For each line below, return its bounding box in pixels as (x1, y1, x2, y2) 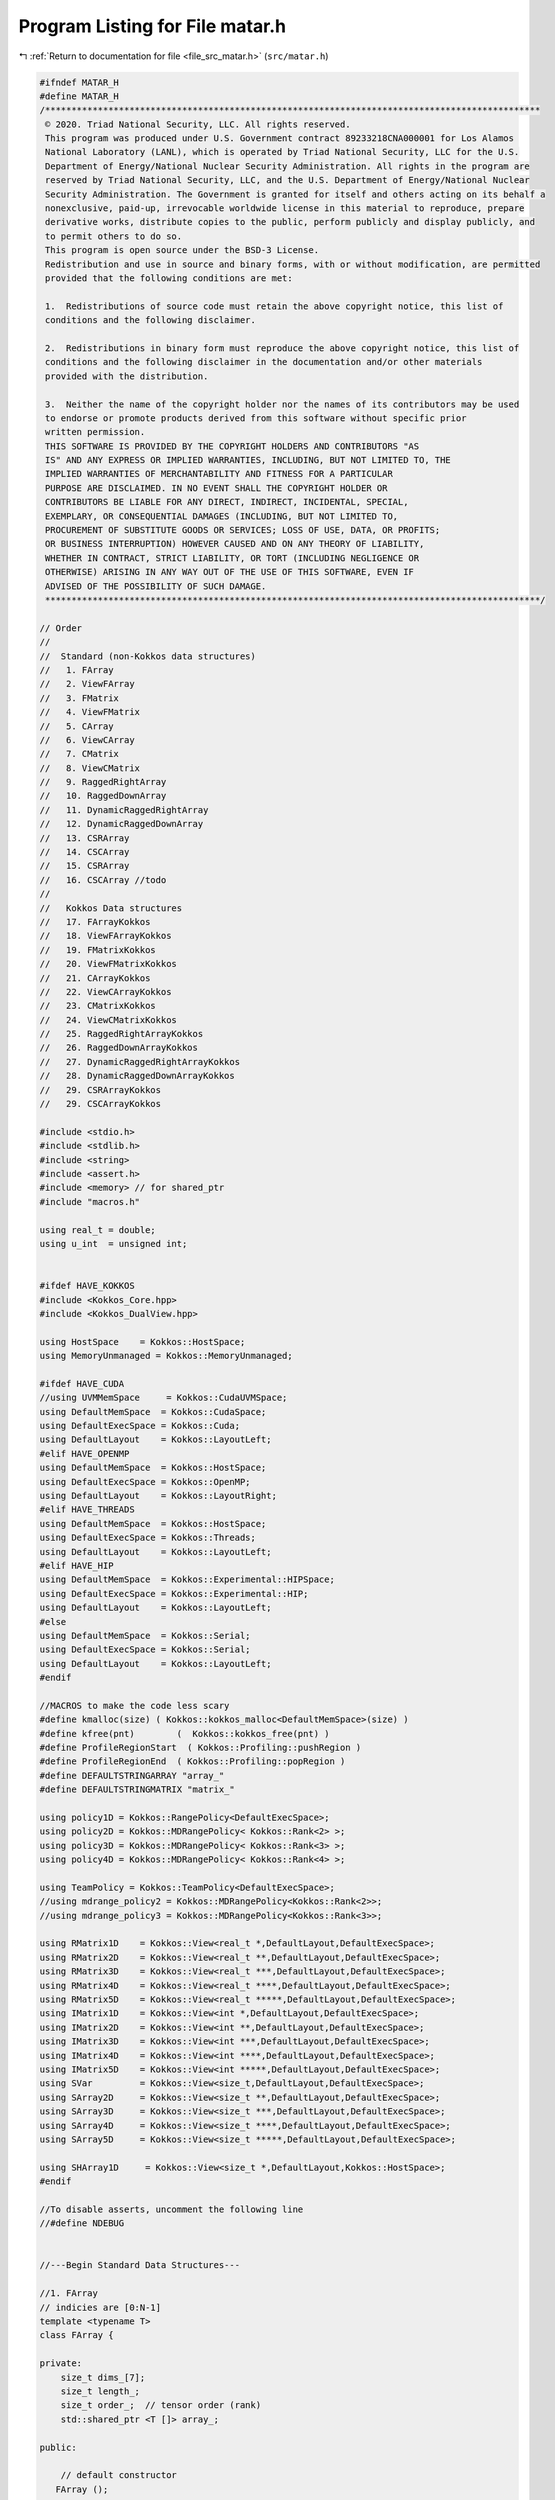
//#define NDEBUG (39, 2218, 125, 2229)
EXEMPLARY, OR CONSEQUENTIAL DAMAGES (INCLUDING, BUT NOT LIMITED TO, (45, 510, 399, 522)
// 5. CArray (39, 720, 114, 732)
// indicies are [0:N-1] (39, 2301, 162, 2313)
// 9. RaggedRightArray (39, 776, 167, 788)
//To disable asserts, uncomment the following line (39, 2203, 304, 2215)
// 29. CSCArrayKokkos (39, 1098, 162, 1110)
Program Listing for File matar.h (18, 15, 287, 37)
